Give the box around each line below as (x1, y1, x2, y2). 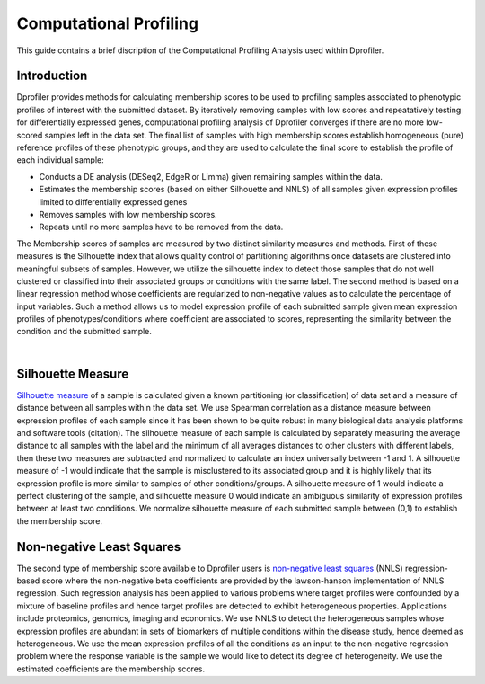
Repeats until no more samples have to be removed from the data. (39, 221, 284, 233)
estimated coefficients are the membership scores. (16, 663, 206, 674)
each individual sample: (16, 155, 104, 165)
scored (16, 129, 43, 140)
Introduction (16, 68, 88, 84)
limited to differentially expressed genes (39, 196, 188, 207)
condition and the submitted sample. (16, 326, 153, 337)
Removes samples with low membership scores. (39, 209, 217, 219)
